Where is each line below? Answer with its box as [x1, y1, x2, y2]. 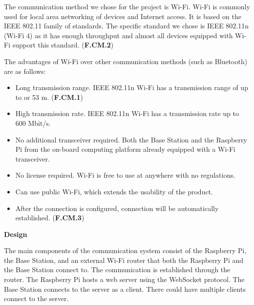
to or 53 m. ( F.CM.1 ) [15, 92, 83, 102]
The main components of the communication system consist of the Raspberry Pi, [4, 245, 247, 256]
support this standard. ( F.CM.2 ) [12, 40, 114, 50]
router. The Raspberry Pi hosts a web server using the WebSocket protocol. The [4, 274, 245, 284]
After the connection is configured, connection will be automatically [15, 203, 219, 213]
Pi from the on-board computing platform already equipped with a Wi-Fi [15, 144, 235, 154]
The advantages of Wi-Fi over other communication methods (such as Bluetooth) [4, 56, 248, 66]
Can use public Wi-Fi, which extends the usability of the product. [15, 186, 213, 196]
